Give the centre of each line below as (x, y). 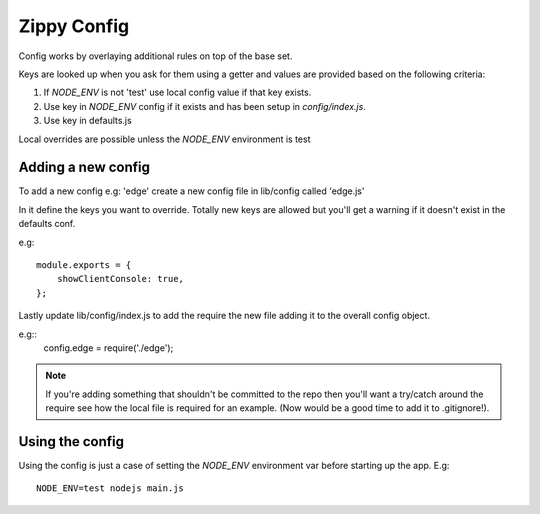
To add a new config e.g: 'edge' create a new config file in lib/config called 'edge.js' (191, 191)
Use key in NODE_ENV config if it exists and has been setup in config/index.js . (205, 106)
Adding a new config (84, 167)
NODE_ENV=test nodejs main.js (110, 488)
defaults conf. (47, 224)
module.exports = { (84, 264)
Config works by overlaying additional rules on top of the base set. (155, 56)
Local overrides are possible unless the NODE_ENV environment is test (164, 139)
